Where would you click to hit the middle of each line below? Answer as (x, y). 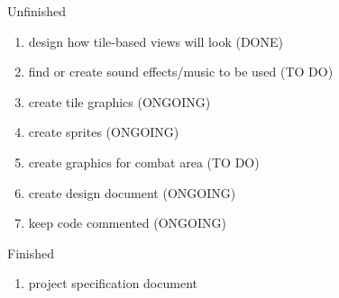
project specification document (113, 283)
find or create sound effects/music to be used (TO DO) (181, 72)
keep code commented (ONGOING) (127, 223)
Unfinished (37, 11)
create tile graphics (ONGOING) (119, 101)
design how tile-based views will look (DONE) (156, 41)
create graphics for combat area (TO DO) (144, 162)
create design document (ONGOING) (132, 192)
